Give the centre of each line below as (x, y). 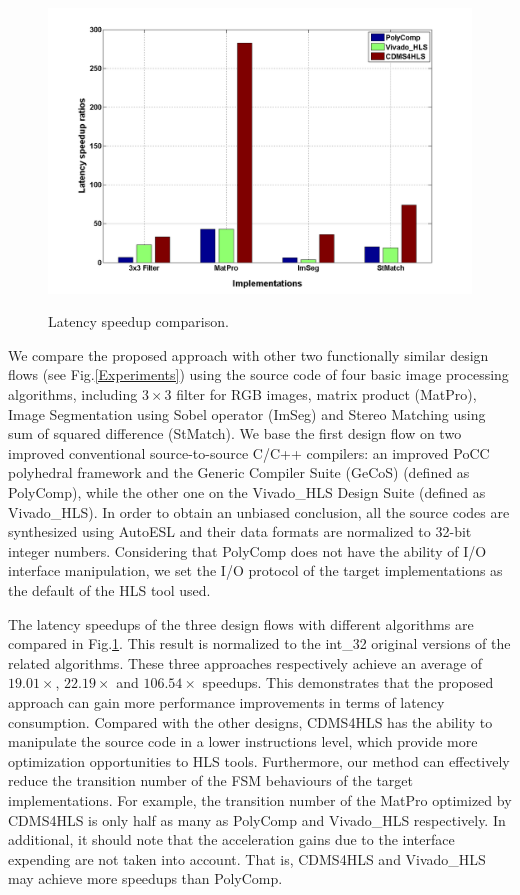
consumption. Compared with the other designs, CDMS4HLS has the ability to (250, 721)
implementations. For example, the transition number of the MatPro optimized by (260, 799)
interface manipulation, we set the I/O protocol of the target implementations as (255, 570)
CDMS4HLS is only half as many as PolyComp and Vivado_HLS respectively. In (257, 819)
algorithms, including (73, 394)
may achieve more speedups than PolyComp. (145, 878)
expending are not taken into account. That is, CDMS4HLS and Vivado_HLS (247, 858)
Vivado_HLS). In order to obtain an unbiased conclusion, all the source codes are (259, 511)
